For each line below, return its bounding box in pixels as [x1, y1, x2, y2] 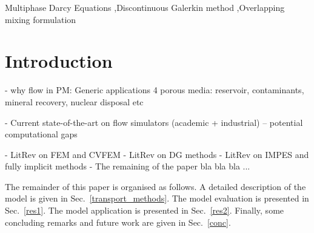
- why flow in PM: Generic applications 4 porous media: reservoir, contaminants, [5, 84, 304, 96]
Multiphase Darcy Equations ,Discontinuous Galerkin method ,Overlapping [5, 1, 285, 13]
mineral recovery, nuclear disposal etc [5, 95, 144, 108]
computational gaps [5, 128, 78, 140]
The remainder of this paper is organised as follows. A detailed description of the [5, 180, 306, 192]
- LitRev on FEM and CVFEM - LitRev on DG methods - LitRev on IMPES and [5, 148, 309, 160]
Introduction [5, 48, 113, 73]
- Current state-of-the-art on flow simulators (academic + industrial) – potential [5, 116, 303, 128]
